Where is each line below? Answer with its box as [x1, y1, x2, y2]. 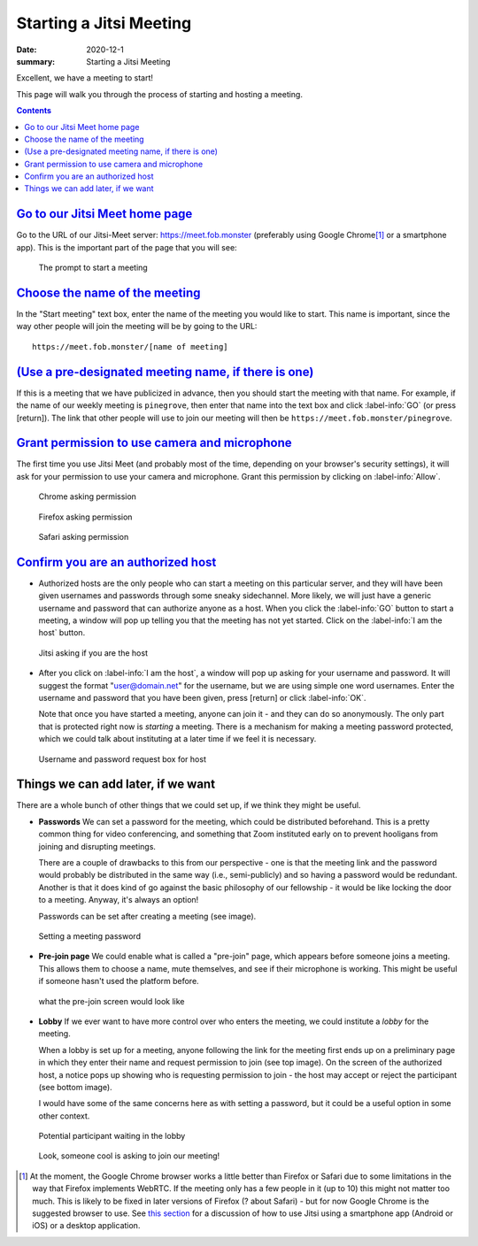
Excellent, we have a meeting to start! [16, 73, 154, 83]
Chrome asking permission [38, 491, 137, 502]
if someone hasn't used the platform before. [38, 976, 199, 987]
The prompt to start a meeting [38, 262, 148, 273]
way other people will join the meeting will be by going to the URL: [16, 321, 258, 332]
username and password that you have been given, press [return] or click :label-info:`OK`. [38, 693, 366, 704]
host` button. [38, 627, 86, 638]
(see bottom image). [38, 1081, 112, 1092]
